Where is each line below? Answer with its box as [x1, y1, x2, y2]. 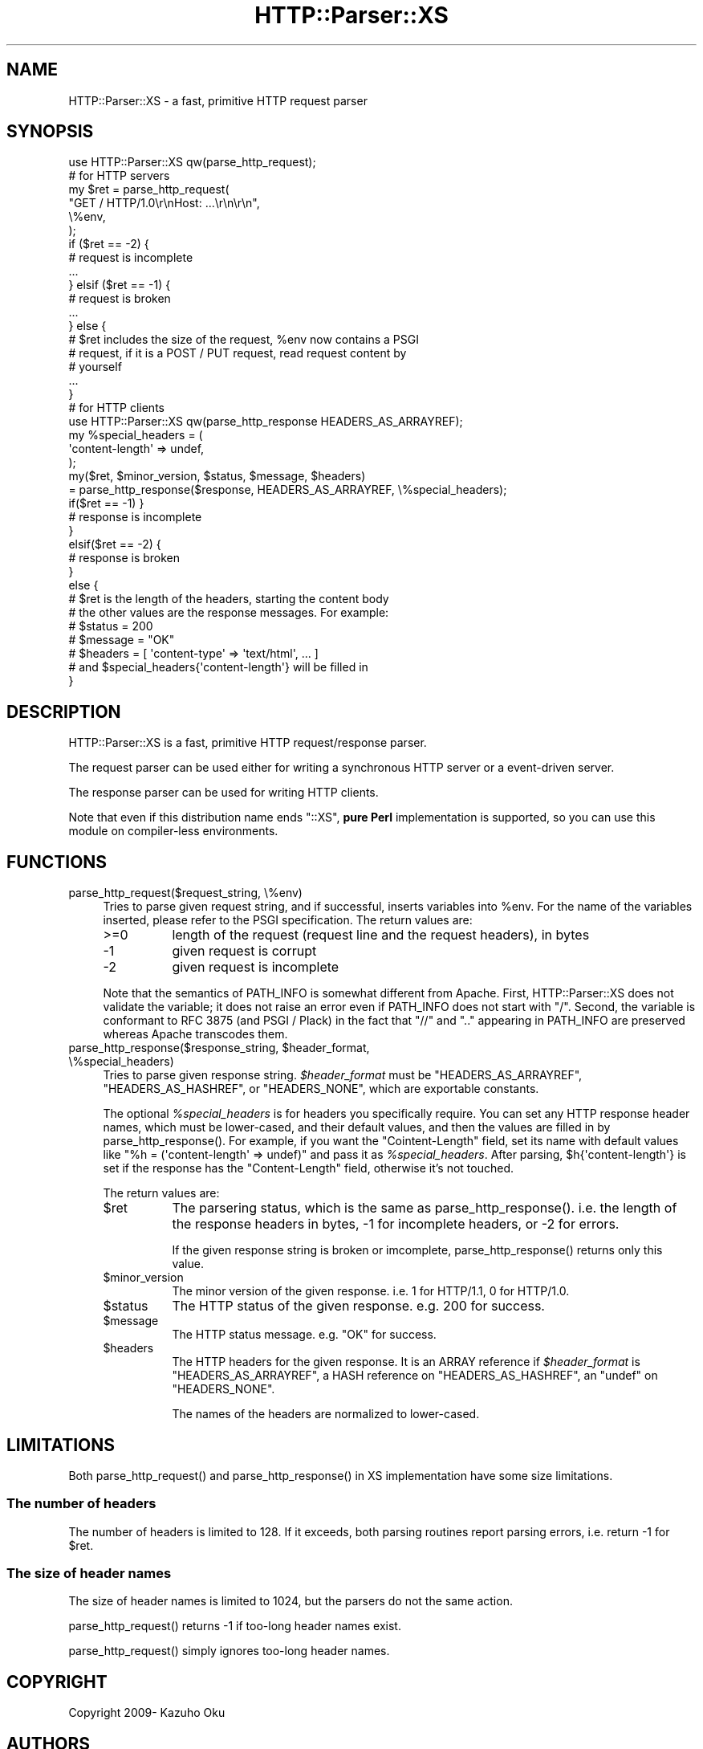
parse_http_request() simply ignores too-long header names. [68, 1644, 390, 1658]
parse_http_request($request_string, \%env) [68, 886, 303, 900]
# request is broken [68, 291, 171, 306]
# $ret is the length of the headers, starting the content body [68, 592, 389, 606]
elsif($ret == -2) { [68, 537, 161, 552]
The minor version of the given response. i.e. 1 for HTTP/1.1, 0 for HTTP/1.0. [172, 1284, 570, 1298]
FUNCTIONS [6, 851, 108, 872]
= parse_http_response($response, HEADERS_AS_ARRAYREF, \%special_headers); [68, 483, 507, 497]
